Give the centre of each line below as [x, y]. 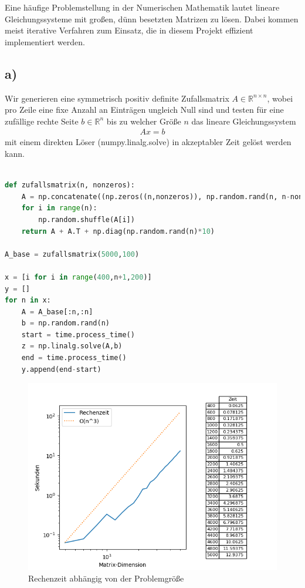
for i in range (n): [59, 208]
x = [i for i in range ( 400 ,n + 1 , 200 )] [78, 277]
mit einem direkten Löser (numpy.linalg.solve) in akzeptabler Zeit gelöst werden [148, 142]
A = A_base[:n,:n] [57, 312]
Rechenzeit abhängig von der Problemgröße [106, 578]
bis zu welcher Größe [144, 121]
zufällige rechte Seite [42, 121]
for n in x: [28, 300]
